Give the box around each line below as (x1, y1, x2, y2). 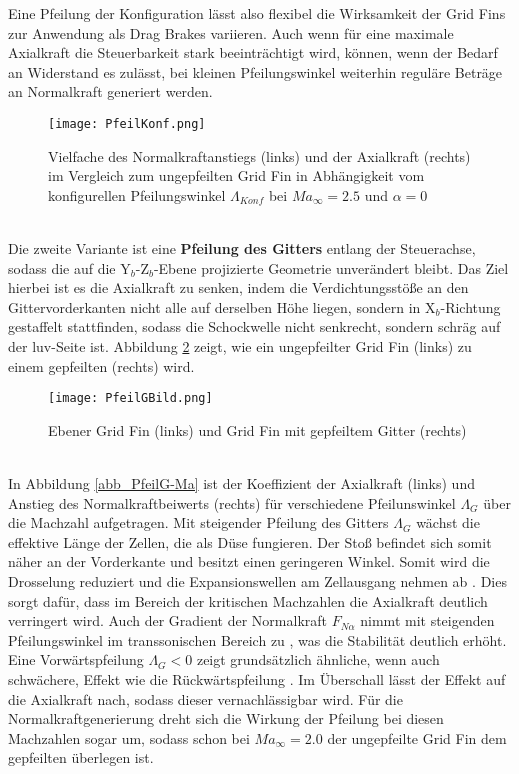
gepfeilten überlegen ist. (8, 747, 154, 768)
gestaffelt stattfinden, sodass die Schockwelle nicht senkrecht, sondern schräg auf (8, 316, 501, 337)
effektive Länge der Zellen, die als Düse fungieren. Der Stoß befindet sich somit (8, 531, 492, 552)
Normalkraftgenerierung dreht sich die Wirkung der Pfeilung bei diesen (8, 708, 444, 729)
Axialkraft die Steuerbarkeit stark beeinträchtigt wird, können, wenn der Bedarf (8, 42, 498, 63)
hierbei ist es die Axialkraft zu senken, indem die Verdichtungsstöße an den (8, 277, 469, 298)
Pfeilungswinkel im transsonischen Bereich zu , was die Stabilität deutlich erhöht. (8, 629, 507, 650)
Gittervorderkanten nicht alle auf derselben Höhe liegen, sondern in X (8, 296, 436, 317)
